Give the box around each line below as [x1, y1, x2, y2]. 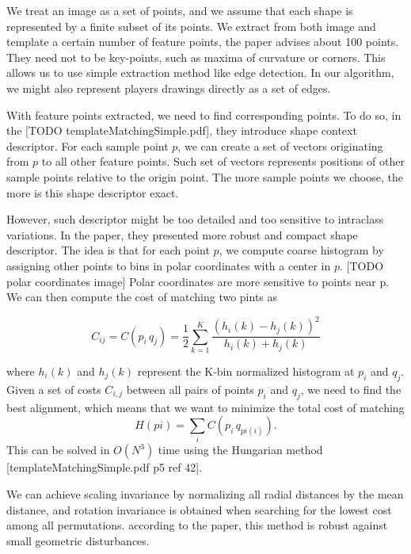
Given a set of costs [6, 380, 101, 397]
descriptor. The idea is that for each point [6, 242, 210, 258]
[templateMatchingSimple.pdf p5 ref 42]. [6, 459, 203, 476]
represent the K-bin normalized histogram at [137, 362, 355, 379]
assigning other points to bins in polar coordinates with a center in [6, 257, 331, 273]
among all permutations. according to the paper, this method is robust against [6, 517, 388, 533]
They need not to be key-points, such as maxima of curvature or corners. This [6, 48, 386, 65]
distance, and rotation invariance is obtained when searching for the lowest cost [6, 501, 392, 518]
